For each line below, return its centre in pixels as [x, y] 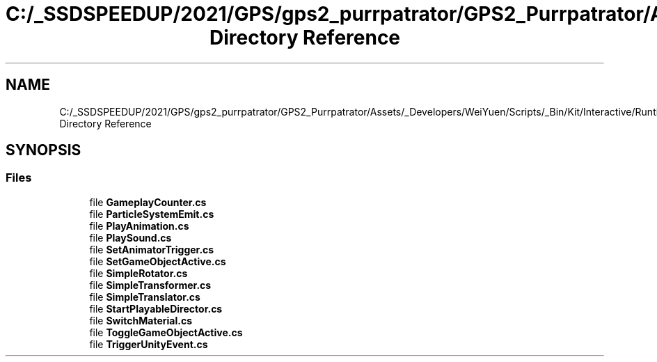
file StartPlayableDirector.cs [156, 308]
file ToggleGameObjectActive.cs [166, 332]
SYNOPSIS [43, 150]
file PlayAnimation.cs [139, 226]
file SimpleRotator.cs [138, 273]
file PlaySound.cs [130, 237]
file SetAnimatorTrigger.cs [152, 249]
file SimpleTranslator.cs [145, 297]
